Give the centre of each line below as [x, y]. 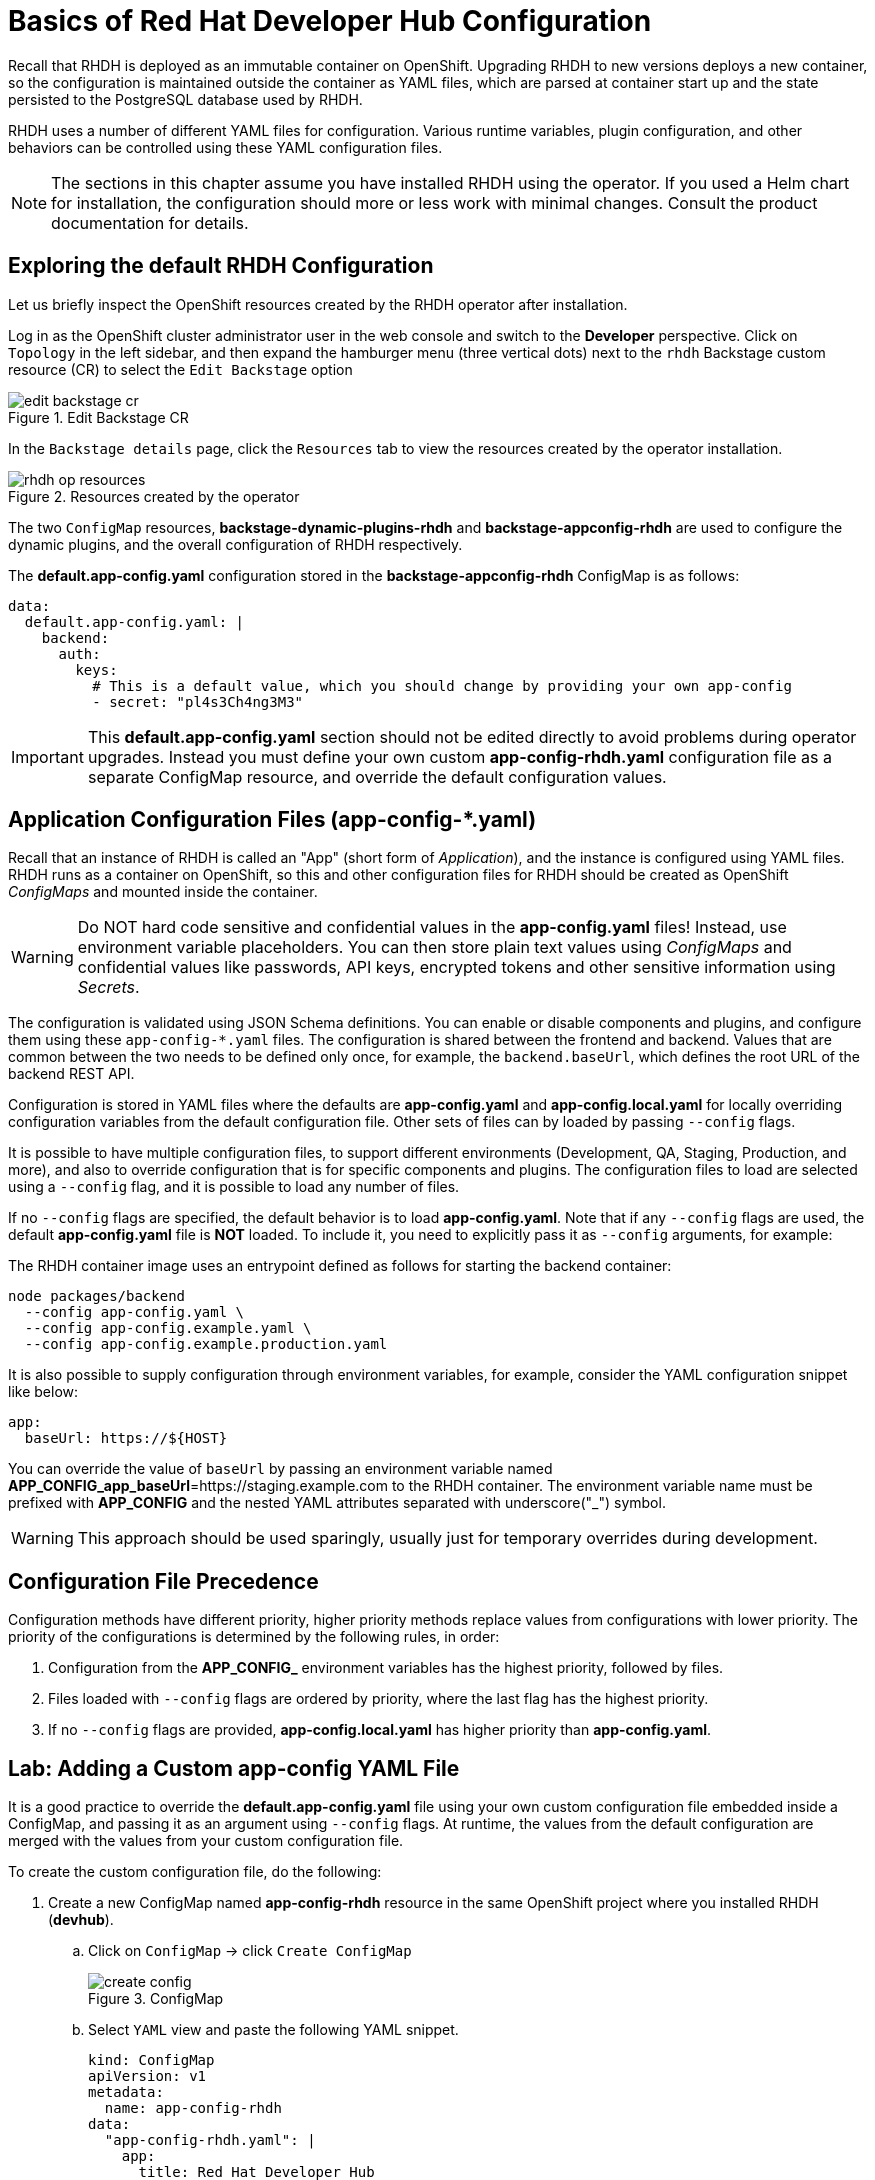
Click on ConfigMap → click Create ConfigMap [250, 1951]
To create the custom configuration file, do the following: [195, 1872]
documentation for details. [150, 222]
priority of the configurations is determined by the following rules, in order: [254, 1637]
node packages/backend [97, 1296]
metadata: [126, 2092]
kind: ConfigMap [151, 2060]
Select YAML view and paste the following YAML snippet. [273, 2030]
